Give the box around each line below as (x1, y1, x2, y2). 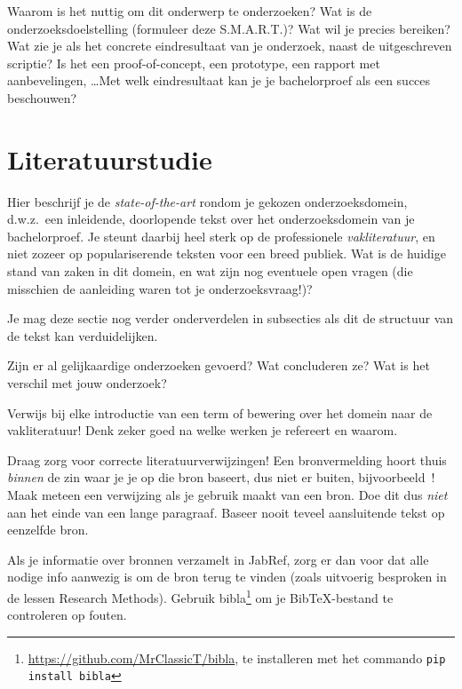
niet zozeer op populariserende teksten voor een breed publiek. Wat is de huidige (7, 244, 446, 263)
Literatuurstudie (7, 140, 212, 177)
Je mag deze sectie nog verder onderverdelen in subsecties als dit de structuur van (7, 309, 454, 328)
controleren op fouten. (7, 606, 127, 624)
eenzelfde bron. (7, 520, 89, 539)
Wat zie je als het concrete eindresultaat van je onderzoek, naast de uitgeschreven (7, 36, 452, 55)
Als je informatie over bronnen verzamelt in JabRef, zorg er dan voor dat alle (7, 550, 429, 568)
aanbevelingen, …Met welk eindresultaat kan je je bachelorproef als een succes (7, 71, 431, 90)
